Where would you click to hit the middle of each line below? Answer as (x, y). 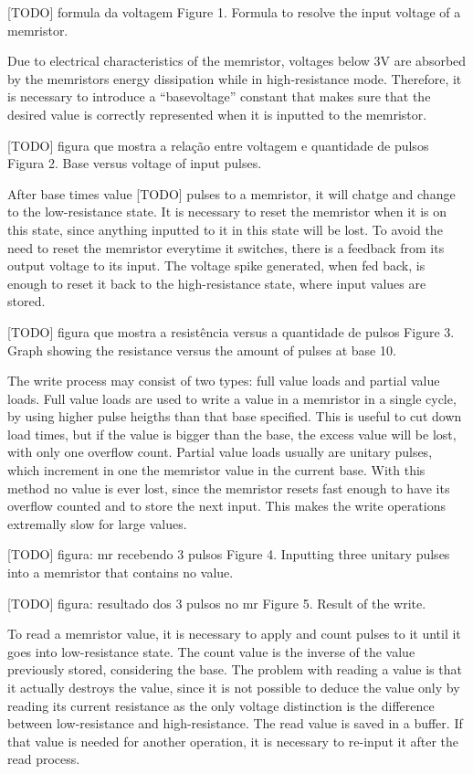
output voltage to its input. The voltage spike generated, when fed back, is (216, 265)
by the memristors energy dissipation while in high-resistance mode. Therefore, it (235, 78)
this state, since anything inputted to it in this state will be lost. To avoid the (225, 229)
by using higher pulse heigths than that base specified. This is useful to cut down (235, 416)
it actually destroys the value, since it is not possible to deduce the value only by (234, 687)
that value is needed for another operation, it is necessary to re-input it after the (233, 741)
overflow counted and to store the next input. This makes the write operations (226, 506)
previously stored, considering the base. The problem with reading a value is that (235, 669)
